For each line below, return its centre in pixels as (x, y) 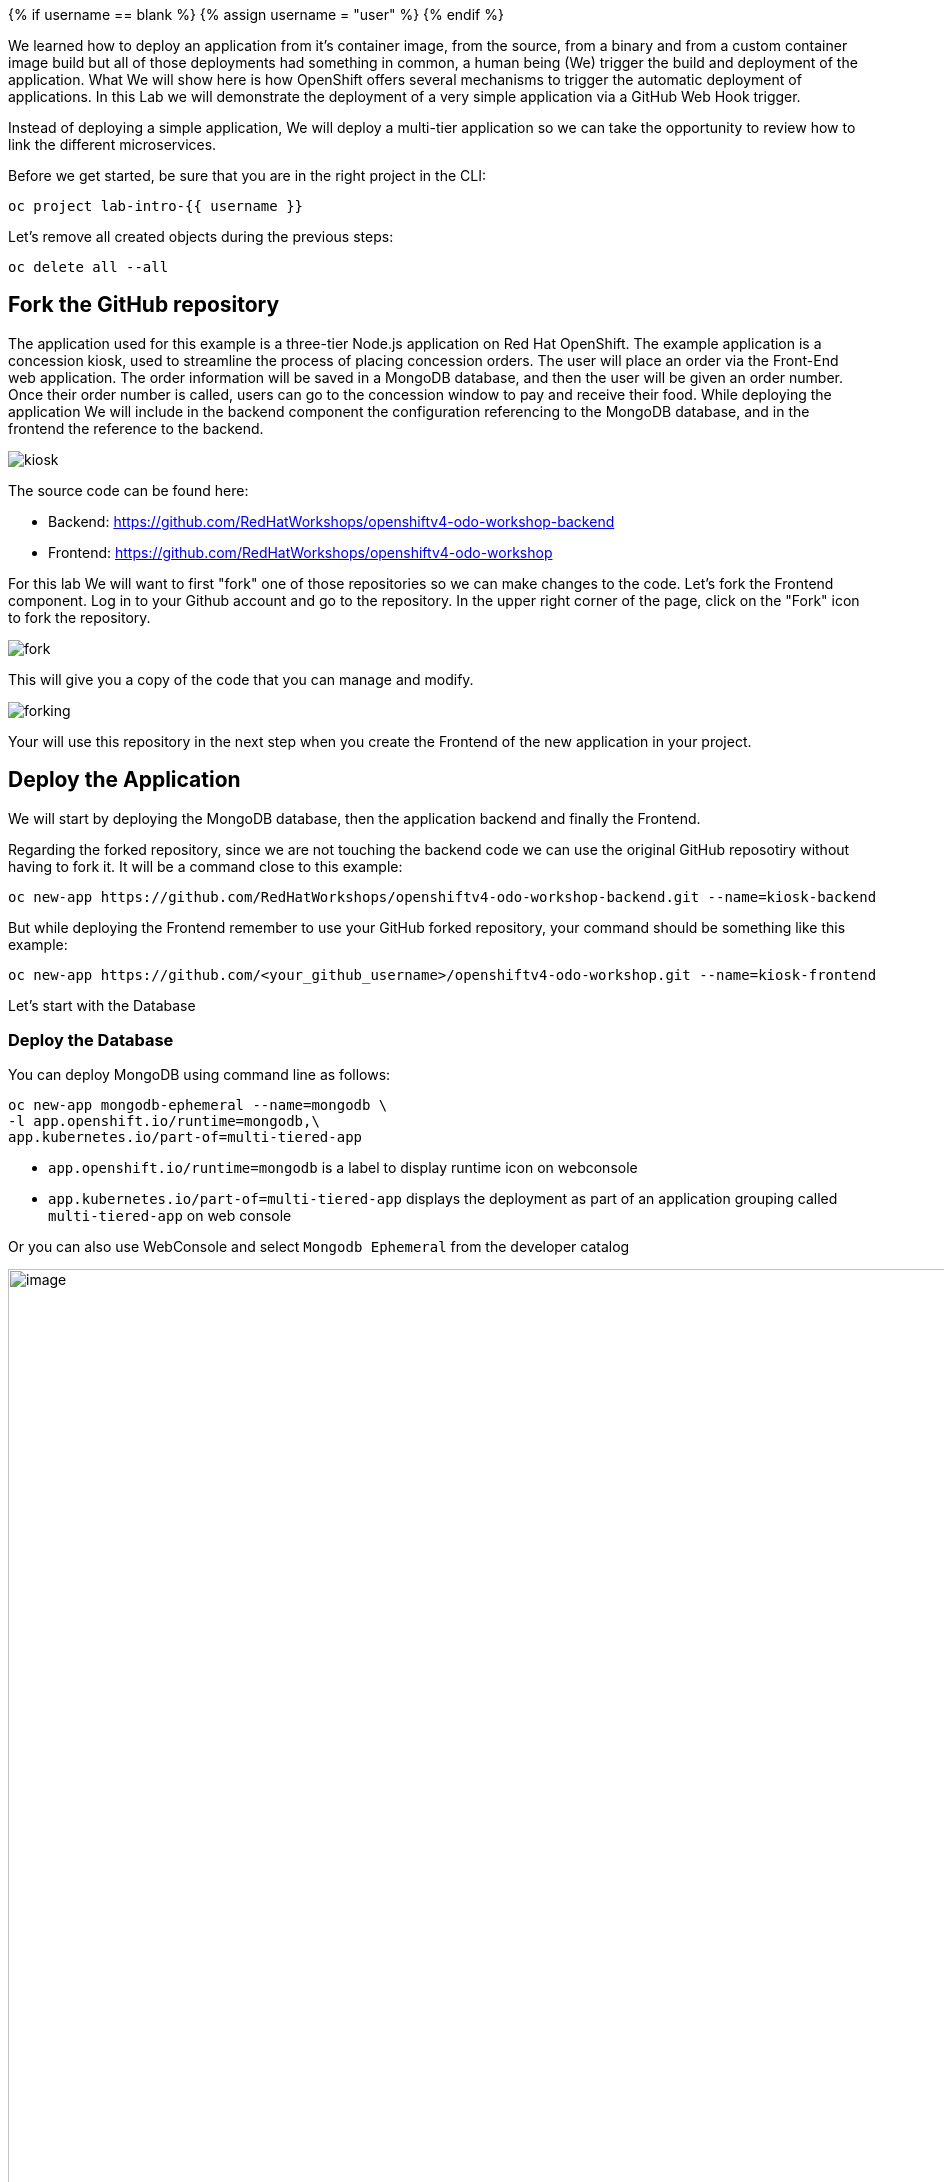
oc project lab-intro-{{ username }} (156, 206)
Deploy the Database (91, 1040)
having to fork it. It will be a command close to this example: (205, 866)
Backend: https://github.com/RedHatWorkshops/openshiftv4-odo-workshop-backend (331, 521)
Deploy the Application (124, 780)
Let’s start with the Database (102, 1005)
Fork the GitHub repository (144, 305)
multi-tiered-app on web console (170, 1216)
